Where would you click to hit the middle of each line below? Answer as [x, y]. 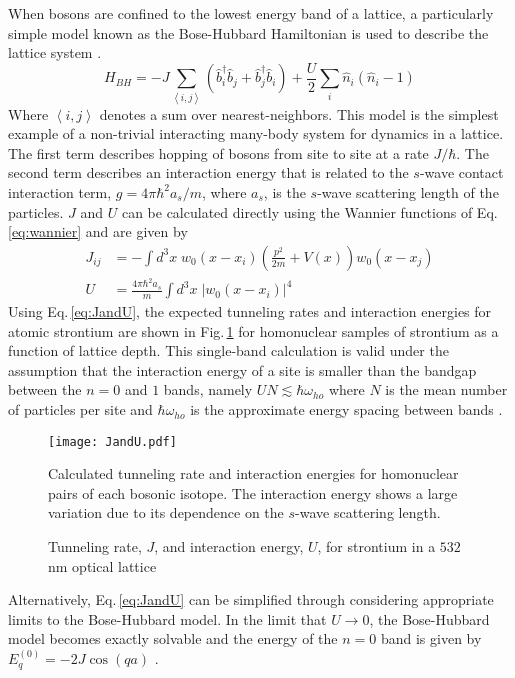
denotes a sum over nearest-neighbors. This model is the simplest [299, 113]
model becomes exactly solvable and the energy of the [173, 638]
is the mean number [446, 389]
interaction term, [60, 191]
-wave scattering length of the [408, 191]
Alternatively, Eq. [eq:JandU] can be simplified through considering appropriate [251, 599]
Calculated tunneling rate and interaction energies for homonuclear [253, 473]
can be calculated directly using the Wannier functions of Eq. [309, 211]
